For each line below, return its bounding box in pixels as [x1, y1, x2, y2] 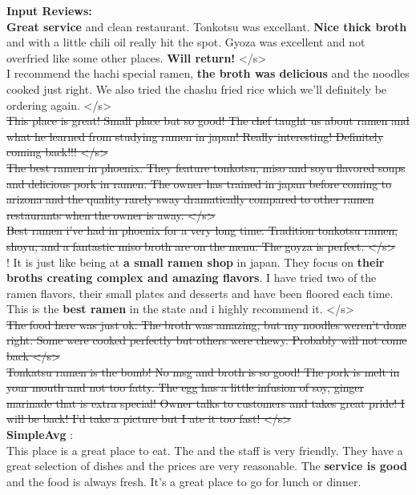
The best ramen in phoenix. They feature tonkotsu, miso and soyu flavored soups [6, 159, 406, 175]
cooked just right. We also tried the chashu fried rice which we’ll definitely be [6, 80, 387, 97]
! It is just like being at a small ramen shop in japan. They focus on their [6, 253, 385, 270]
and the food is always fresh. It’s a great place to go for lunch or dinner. [6, 473, 361, 489]
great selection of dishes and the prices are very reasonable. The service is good [6, 457, 407, 474]
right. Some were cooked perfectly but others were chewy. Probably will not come [6, 332, 407, 348]
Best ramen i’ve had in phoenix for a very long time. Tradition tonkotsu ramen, [6, 222, 398, 239]
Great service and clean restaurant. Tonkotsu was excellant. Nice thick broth [6, 18, 407, 34]
